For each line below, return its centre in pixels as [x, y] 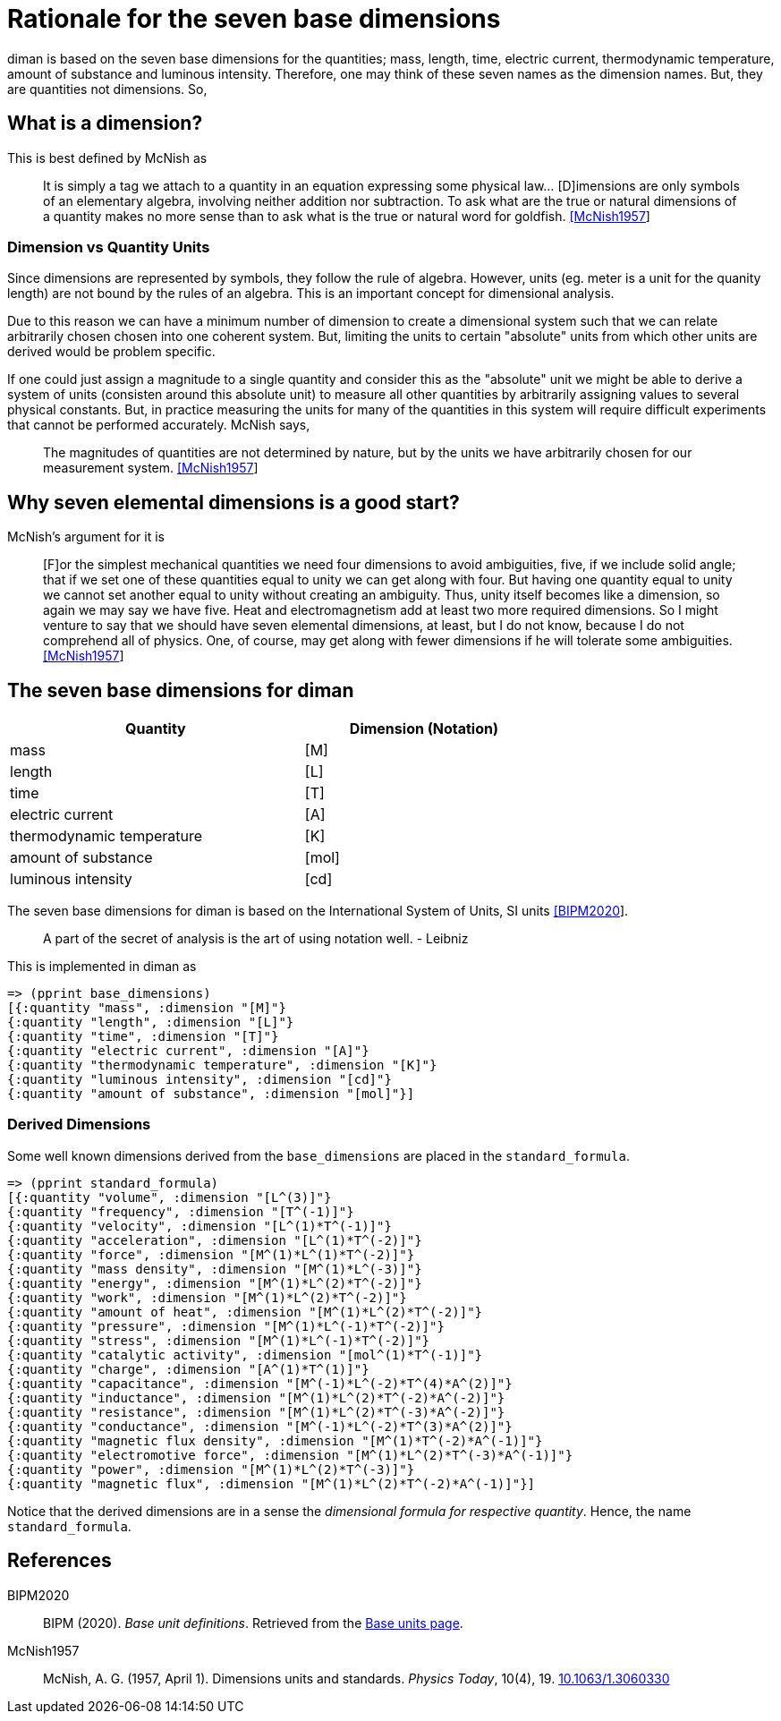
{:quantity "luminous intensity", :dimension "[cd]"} [199, 1080]
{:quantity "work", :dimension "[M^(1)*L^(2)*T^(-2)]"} [207, 1297]
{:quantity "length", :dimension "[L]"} [151, 1022]
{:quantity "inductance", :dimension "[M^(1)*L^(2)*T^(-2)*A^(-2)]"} [256, 1397]
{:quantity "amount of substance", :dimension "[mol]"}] [211, 1094]
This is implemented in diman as [102, 967]
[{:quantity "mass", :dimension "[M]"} [147, 1008]
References [59, 1561]
